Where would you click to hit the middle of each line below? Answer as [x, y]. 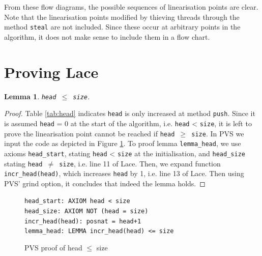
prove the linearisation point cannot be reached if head [90, 133]
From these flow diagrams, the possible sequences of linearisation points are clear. [131, 7]
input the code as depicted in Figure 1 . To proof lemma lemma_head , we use [123, 143]
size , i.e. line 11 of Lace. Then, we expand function [140, 163]
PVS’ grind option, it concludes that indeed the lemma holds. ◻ [105, 183]
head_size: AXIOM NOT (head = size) [86, 211]
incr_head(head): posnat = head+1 [83, 221]
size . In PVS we [218, 133]
